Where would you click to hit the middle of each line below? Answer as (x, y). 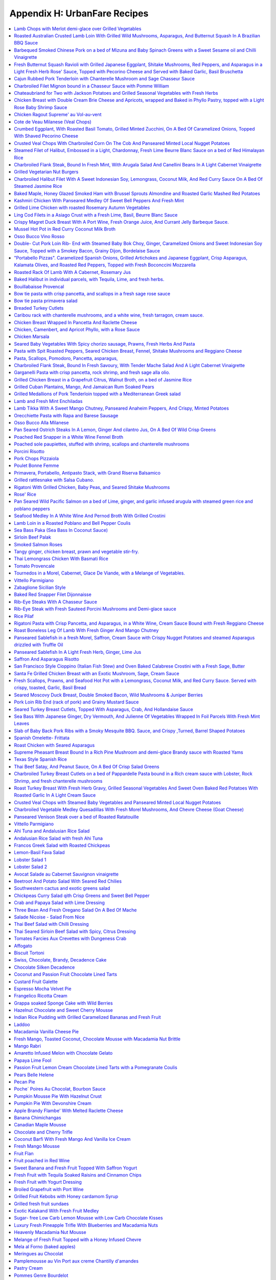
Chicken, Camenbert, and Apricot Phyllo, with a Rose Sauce (77, 329)
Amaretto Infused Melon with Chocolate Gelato (63, 1053)
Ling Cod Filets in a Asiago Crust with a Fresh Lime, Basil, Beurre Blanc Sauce (96, 215)
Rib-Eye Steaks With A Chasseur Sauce (55, 602)
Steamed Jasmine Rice (38, 186)
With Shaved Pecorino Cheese (46, 136)
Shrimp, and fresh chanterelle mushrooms (58, 781)
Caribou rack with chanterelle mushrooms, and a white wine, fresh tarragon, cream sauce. (109, 315)
